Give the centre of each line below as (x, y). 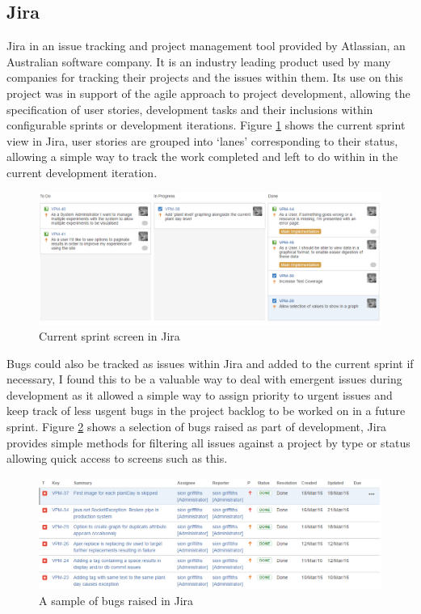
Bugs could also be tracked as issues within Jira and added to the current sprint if (210, 363)
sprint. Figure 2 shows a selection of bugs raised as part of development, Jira (197, 427)
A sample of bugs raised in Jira (116, 600)
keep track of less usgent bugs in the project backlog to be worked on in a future (206, 411)
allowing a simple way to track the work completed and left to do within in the (202, 157)
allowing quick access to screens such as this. (117, 458)
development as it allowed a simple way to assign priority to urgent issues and (200, 394)
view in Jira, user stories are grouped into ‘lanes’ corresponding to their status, (202, 140)
